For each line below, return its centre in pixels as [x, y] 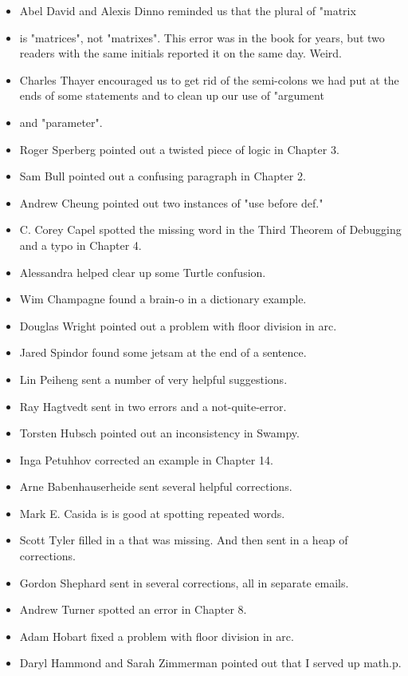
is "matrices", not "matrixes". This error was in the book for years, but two [202, 37]
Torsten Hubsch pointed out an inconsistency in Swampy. [159, 433]
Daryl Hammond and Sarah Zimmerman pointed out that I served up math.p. [210, 663]
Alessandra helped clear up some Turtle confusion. [143, 272]
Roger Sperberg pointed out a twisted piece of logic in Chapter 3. [179, 149]
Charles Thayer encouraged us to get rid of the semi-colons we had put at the [209, 79]
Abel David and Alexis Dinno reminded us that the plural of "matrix [188, 10]
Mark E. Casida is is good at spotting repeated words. [152, 513]
